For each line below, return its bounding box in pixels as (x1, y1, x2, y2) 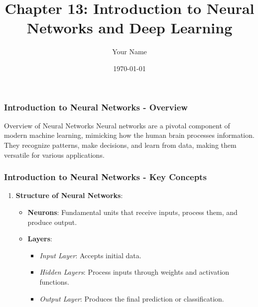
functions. (39, 276, 69, 287)
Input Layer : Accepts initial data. (39, 250, 141, 260)
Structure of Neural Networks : (15, 190, 123, 201)
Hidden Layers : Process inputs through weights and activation (39, 267, 230, 277)
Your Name (112, 46, 147, 57)
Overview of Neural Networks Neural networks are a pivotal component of (4, 120, 230, 130)
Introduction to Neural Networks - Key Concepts (4, 171, 207, 183)
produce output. (27, 216, 77, 227)
